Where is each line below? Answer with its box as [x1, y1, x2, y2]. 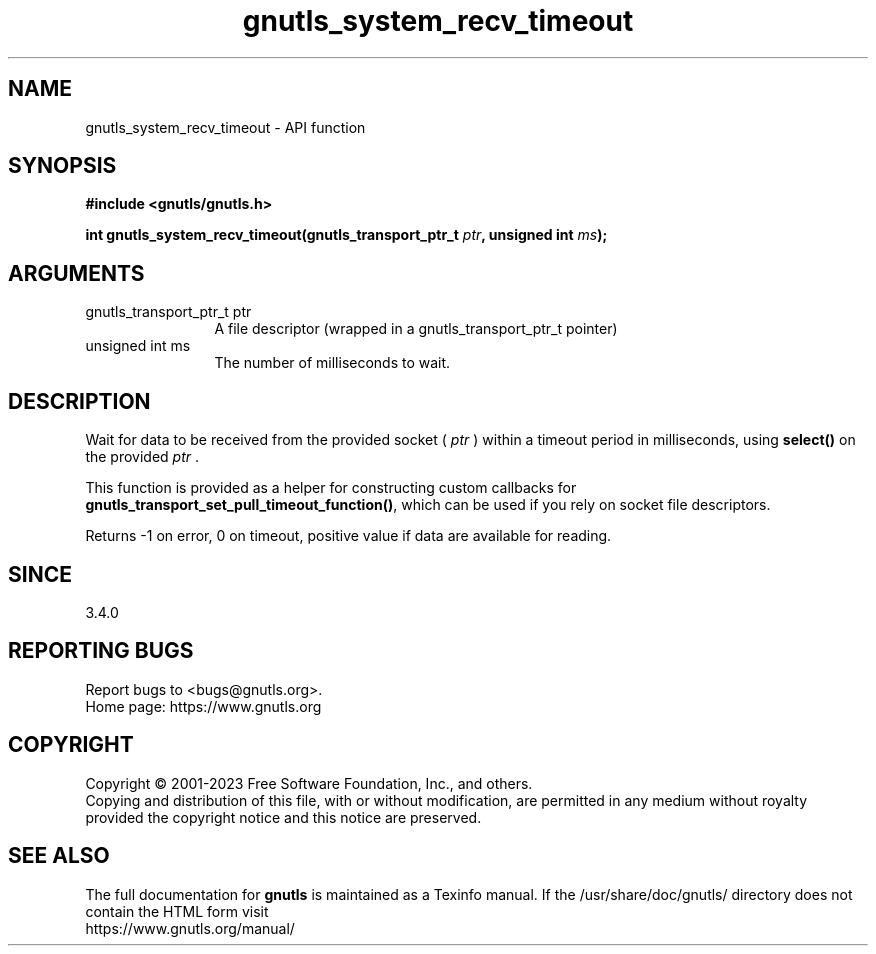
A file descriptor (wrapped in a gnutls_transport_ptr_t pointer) [214, 320, 618, 338]
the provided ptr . [85, 448, 200, 466]
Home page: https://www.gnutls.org [85, 697, 322, 715]
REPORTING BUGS [8, 638, 194, 664]
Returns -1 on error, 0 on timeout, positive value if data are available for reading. [85, 527, 612, 545]
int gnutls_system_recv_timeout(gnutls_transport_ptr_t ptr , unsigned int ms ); [85, 226, 608, 244]
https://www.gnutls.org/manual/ [85, 919, 295, 937]
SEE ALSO [8, 843, 110, 869]
